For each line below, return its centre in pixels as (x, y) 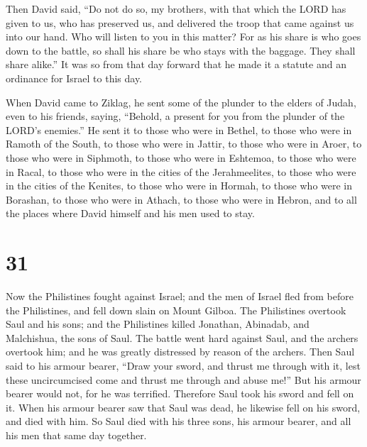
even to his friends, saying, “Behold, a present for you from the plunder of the (175, 116)
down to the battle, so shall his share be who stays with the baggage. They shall (181, 50)
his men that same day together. (76, 435)
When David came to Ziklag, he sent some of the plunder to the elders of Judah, (181, 102)
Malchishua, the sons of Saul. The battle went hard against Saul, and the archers (182, 337)
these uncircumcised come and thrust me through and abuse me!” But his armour (183, 379)
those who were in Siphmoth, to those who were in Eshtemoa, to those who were (181, 157)
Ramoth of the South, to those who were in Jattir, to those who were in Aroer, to (184, 144)
